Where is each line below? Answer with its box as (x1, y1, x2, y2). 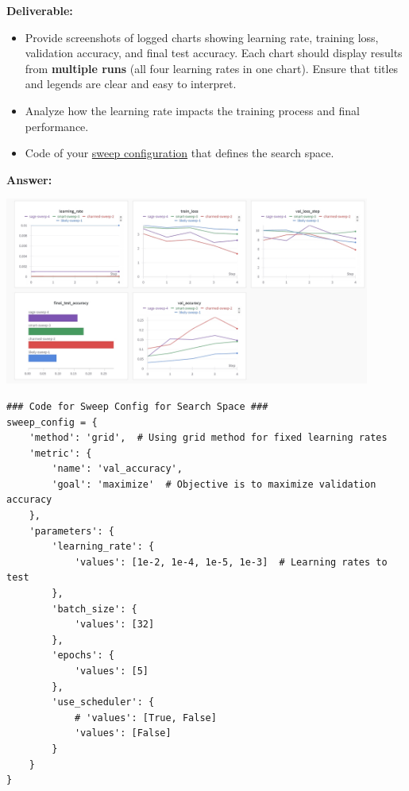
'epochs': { (52, 650, 115, 662)
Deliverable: (6, 2, 73, 18)
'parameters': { (29, 525, 115, 537)
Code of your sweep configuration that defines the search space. (25, 145, 334, 161)
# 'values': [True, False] (74, 712, 217, 723)
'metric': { (29, 447, 92, 459)
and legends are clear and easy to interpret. (25, 75, 237, 92)
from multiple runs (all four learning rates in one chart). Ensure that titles (25, 60, 399, 76)
